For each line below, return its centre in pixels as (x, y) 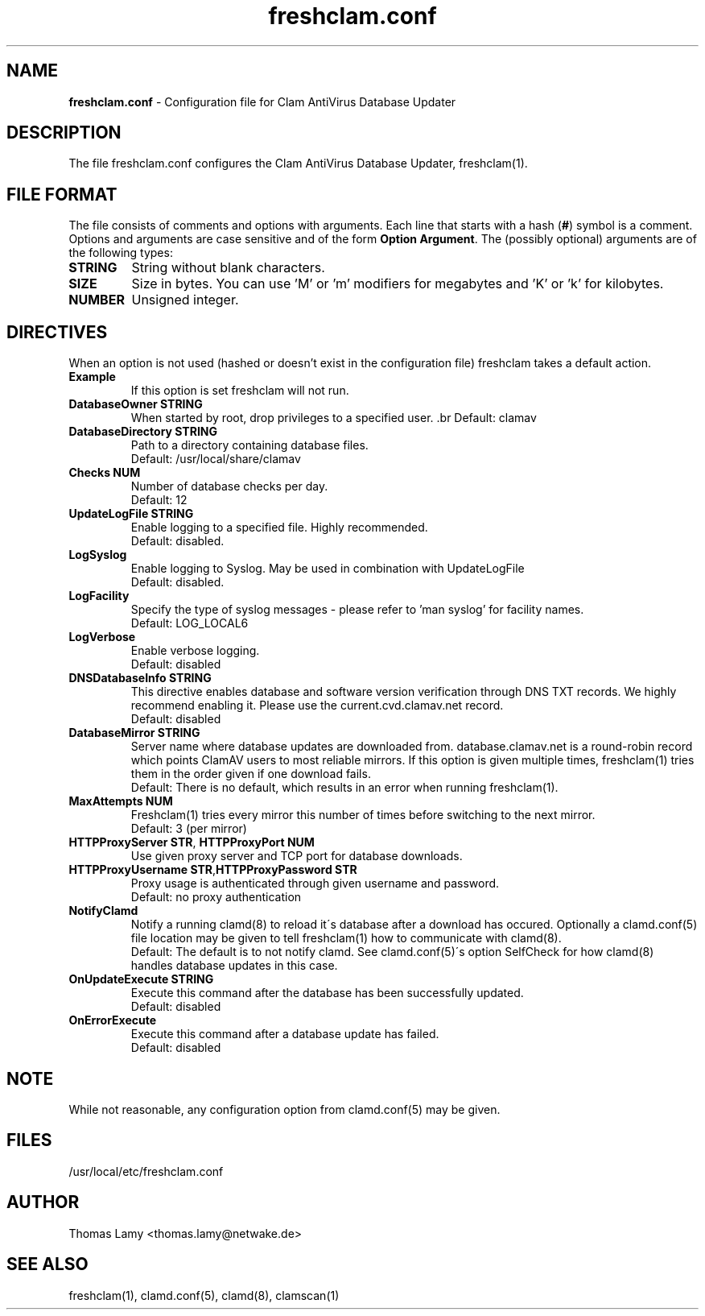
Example (92, 377)
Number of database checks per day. (229, 486)
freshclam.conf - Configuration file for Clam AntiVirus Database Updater (262, 101)
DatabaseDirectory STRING (143, 432)
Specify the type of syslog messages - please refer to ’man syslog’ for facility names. (357, 610)
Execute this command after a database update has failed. (285, 1034)
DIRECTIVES (57, 332)
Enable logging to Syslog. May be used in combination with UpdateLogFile (328, 569)
